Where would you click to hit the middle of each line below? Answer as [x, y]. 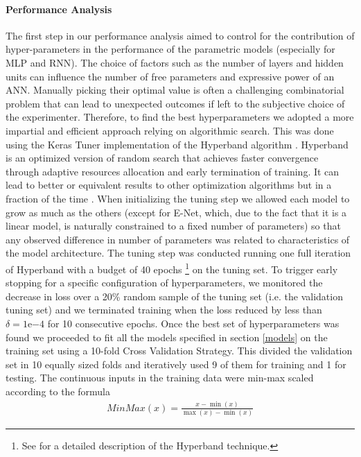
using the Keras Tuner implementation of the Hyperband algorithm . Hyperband [177, 144]
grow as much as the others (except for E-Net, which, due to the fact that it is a [176, 212]
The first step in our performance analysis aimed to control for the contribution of [180, 35]
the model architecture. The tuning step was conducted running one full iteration [178, 253]
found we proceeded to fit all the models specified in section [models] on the [167, 337]
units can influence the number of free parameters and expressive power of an [170, 76]
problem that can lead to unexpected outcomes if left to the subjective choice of [175, 103]
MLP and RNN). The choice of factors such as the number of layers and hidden [175, 62]
